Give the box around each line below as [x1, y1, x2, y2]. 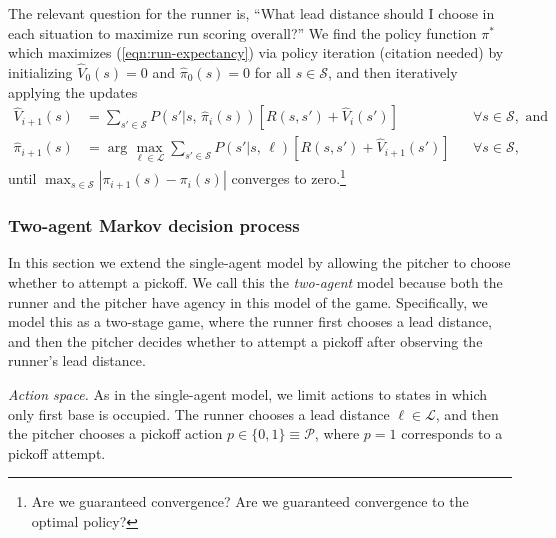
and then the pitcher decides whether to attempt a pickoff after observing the [8, 330, 483, 351]
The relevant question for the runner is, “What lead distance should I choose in [8, 3, 495, 23]
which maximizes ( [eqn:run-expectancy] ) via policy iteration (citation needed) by [8, 42, 504, 63]
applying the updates [8, 81, 138, 102]
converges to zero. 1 [231, 165, 346, 189]
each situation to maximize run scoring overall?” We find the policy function [8, 22, 477, 43]
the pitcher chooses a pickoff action [8, 423, 223, 444]
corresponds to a [401, 423, 503, 444]
